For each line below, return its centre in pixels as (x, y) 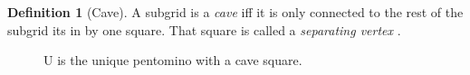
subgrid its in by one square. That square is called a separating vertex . (204, 29)
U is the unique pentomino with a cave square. (173, 60)
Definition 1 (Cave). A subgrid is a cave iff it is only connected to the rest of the (235, 12)
